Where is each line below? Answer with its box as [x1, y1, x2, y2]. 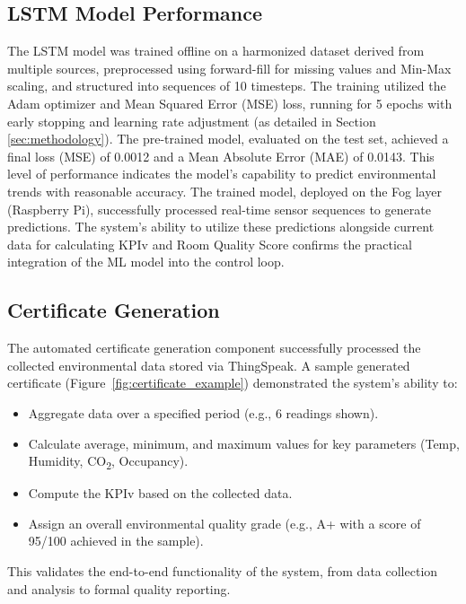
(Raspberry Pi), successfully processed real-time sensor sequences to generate [7, 199, 431, 218]
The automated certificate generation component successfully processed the [7, 338, 421, 357]
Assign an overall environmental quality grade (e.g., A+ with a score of [28, 513, 421, 532]
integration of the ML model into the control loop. [7, 252, 285, 271]
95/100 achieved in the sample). [28, 531, 204, 550]
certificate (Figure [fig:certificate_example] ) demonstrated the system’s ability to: [7, 373, 458, 392]
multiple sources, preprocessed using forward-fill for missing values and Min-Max [7, 58, 452, 77]
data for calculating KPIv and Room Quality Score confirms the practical [7, 234, 412, 253]
